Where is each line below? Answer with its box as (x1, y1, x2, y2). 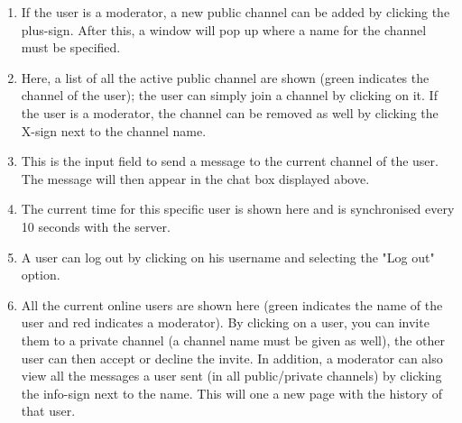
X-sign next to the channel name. (21, 121, 207, 140)
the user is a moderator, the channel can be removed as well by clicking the (21, 103, 439, 122)
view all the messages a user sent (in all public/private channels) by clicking (21, 366, 442, 385)
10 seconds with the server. (21, 216, 171, 235)
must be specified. (21, 38, 121, 57)
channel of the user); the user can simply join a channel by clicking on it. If (21, 86, 438, 105)
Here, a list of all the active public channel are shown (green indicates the (21, 68, 430, 87)
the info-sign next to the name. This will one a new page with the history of (21, 383, 442, 402)
